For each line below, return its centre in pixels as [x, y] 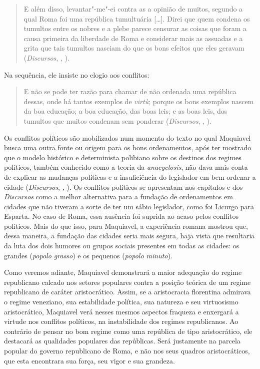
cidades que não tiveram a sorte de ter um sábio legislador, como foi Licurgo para [129, 206]
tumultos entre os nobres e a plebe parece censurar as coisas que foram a [135, 28]
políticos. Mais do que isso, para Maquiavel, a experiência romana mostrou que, [126, 226]
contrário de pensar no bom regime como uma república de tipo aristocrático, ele [128, 331]
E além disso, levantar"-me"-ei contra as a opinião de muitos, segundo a [133, 9]
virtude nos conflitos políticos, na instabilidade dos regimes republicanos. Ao [121, 321]
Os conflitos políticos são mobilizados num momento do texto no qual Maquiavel [127, 137]
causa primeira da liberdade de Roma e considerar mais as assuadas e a [133, 38]
